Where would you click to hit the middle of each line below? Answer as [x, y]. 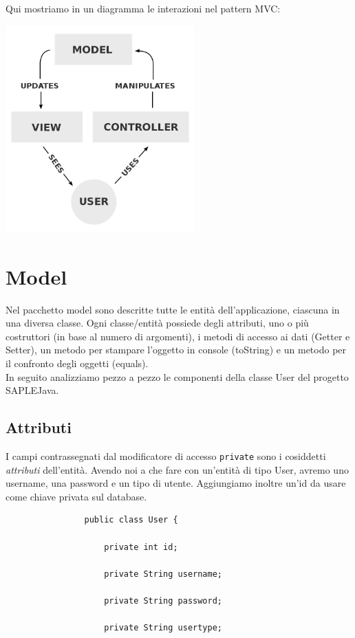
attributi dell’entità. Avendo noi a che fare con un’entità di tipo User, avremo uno [177, 469]
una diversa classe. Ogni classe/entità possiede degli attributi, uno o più [157, 323]
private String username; [163, 574]
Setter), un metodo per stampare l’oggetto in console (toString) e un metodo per [176, 350]
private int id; [141, 547]
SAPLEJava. [32, 390]
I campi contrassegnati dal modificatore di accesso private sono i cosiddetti [166, 456]
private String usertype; [163, 628]
